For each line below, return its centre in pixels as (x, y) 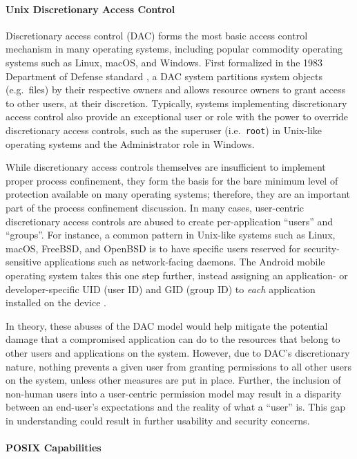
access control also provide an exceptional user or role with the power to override (177, 116)
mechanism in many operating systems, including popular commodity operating (174, 49)
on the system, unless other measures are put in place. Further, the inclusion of (173, 380)
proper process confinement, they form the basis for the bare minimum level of (172, 180)
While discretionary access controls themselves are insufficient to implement (166, 167)
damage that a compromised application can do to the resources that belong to (173, 339)
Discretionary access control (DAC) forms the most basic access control (157, 35)
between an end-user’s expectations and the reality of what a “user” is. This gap (176, 407)
